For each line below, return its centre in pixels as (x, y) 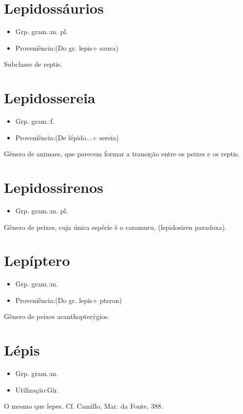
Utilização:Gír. (37, 389)
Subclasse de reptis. (33, 64)
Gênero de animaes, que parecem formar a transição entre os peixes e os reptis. (122, 154)
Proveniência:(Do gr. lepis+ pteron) (69, 300)
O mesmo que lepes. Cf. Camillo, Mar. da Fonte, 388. (84, 406)
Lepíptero (37, 260)
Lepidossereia (50, 98)
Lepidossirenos (54, 187)
